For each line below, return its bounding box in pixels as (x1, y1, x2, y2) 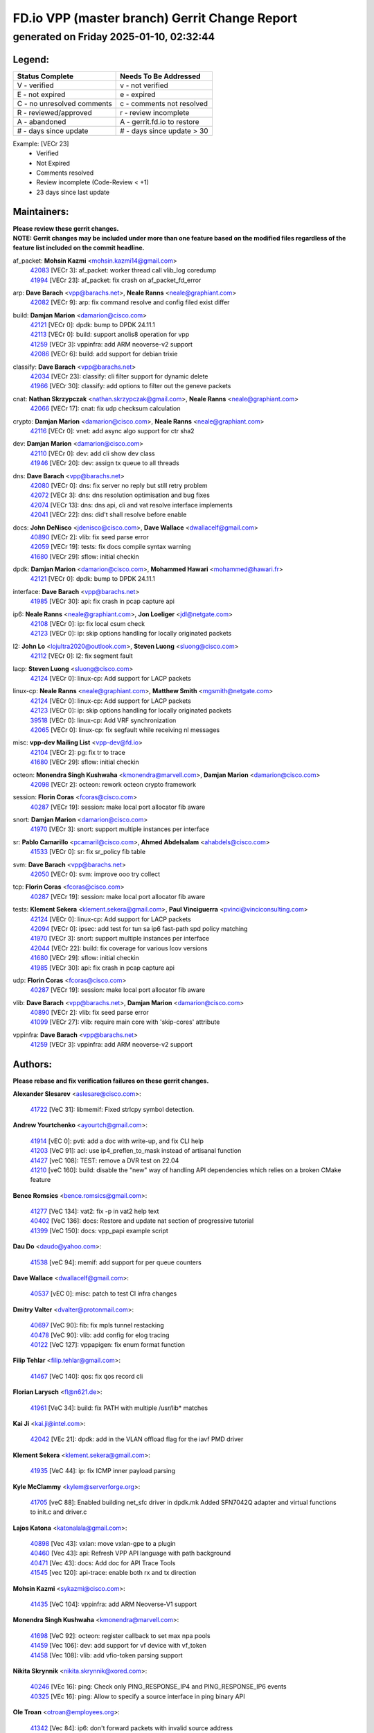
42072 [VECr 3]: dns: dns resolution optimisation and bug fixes (30, 491, 211, 499)
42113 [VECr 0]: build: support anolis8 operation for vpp (30, 330, 190, 339)
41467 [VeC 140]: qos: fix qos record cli (30, 1372, 143, 1380)
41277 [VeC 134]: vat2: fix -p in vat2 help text (30, 1207, 159, 1216)
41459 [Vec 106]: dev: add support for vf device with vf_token (30, 1641, 207, 1650)
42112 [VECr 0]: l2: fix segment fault (30, 652, 133, 660)
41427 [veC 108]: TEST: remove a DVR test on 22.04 (30, 1156, 179, 1165)
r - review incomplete (120, 107, 190, 117)
